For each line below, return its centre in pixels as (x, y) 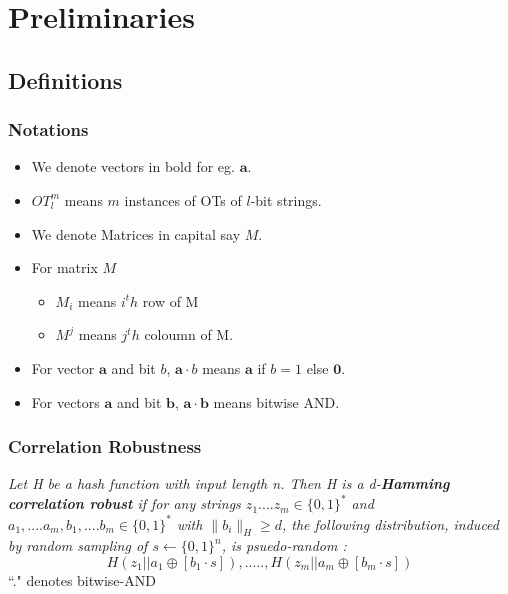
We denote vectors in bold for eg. (133, 166)
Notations (48, 129)
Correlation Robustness (105, 446)
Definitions (65, 79)
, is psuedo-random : (284, 545)
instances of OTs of (183, 199)
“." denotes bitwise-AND (82, 579)
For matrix (64, 267)
